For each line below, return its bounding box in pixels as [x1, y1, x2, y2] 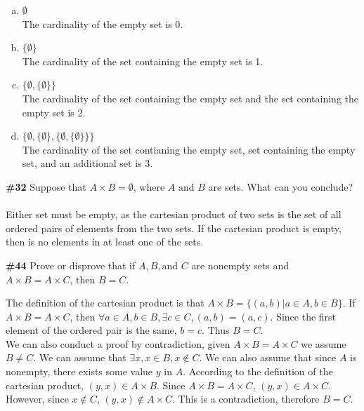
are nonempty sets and [191, 257, 290, 272]
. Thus [202, 323, 230, 337]
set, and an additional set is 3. [22, 156, 153, 170]
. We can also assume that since [199, 350, 337, 365]
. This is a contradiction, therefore [172, 391, 320, 406]
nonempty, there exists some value [6, 364, 153, 379]
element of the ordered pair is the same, [6, 323, 177, 337]
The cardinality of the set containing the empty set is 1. [22, 53, 264, 68]
